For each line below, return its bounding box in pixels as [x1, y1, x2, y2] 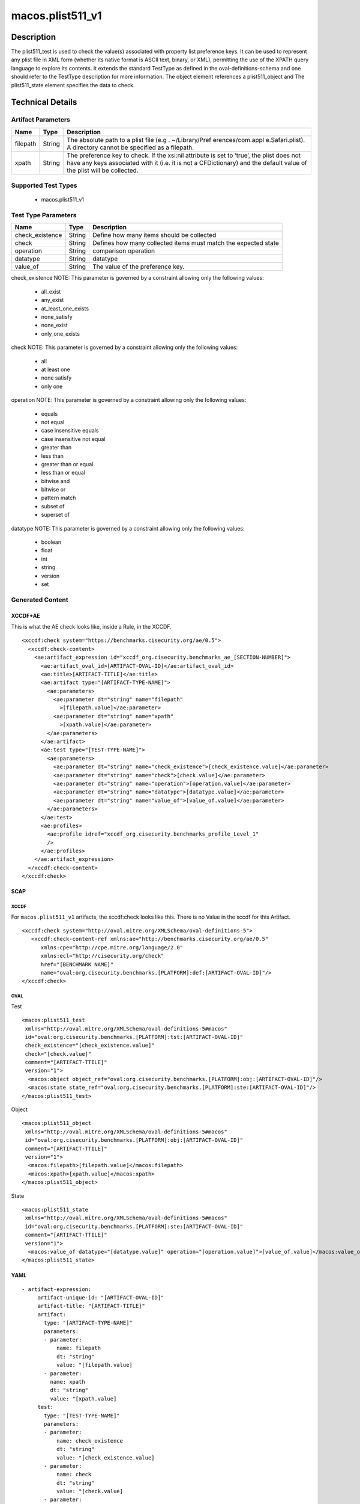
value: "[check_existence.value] [56, 1454, 155, 1461]
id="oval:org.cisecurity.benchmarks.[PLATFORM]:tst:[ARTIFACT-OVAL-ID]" [25, 1034, 244, 1040]
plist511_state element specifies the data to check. [11, 81, 135, 88]
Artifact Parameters [11, 116, 70, 124]
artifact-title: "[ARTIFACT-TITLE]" [37, 1302, 145, 1310]
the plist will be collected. [67, 166, 139, 174]
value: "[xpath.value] [50, 1395, 117, 1402]
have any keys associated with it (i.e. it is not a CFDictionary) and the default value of [67, 158, 307, 167]
